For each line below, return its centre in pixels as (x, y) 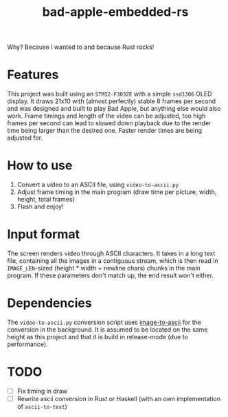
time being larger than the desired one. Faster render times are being (105, 131)
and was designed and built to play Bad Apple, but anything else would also (114, 109)
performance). (27, 344)
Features (33, 75)
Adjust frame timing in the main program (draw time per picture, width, (117, 192)
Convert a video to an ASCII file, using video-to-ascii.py (98, 185)
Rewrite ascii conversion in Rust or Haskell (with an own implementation (119, 398)
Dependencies (49, 303)
